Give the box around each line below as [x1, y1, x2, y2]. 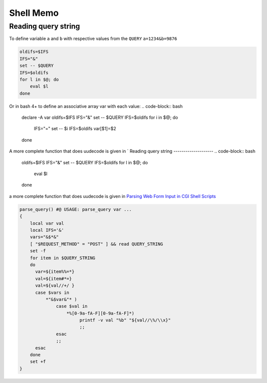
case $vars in [35, 289, 69, 295]
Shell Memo [9, 7, 59, 18]
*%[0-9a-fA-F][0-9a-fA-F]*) [66, 310, 134, 316]
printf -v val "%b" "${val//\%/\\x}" [79, 317, 171, 323]
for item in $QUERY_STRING [30, 255, 96, 261]
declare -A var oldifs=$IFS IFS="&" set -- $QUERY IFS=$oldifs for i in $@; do [21, 114, 178, 121]
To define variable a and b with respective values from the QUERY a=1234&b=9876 [9, 36, 178, 42]
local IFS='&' [30, 227, 64, 233]
